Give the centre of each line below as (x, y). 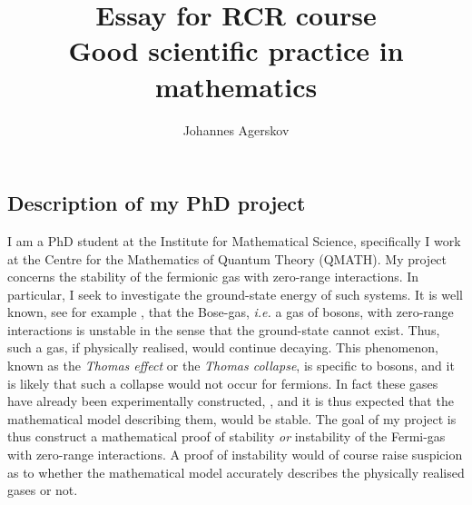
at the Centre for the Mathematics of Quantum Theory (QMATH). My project (227, 258)
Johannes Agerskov (236, 129)
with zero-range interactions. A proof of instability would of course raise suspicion (235, 455)
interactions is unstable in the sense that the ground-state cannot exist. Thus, (224, 329)
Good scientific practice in (236, 50)
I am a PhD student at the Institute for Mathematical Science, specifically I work (234, 240)
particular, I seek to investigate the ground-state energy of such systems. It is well (235, 294)
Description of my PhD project (157, 203)
